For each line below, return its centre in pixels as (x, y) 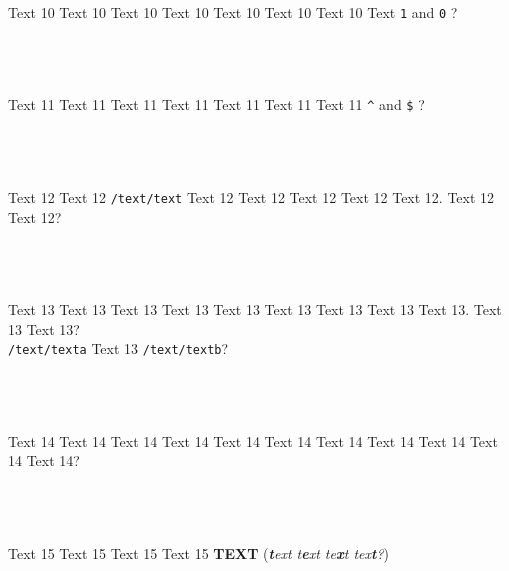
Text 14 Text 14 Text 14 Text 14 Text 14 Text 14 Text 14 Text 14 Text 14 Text (253, 440)
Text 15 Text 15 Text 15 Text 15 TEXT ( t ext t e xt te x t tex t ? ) (199, 552)
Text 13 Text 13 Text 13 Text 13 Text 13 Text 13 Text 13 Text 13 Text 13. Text (255, 308)
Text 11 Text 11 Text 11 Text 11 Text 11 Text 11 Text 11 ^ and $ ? (216, 104)
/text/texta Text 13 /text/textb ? (118, 348)
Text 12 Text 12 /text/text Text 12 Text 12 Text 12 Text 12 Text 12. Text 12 (251, 196)
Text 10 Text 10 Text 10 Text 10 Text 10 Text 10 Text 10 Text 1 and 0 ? (233, 12)
